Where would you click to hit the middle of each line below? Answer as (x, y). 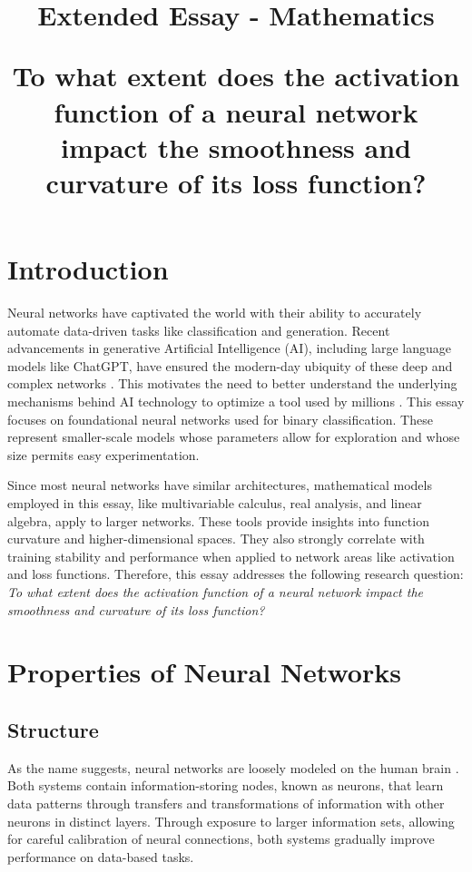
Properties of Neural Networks (204, 672)
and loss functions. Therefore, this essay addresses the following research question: (236, 574)
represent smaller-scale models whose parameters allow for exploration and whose (234, 437)
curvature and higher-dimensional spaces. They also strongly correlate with (216, 539)
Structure (53, 729)
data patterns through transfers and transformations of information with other (226, 803)
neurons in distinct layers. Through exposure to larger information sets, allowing (231, 821)
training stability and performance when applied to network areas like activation (231, 556)
